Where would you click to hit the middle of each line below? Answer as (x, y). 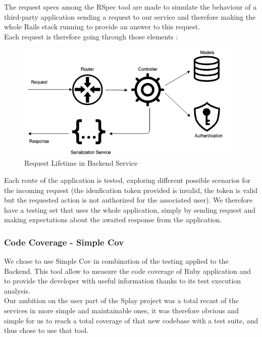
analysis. (17, 290)
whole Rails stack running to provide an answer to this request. (102, 27)
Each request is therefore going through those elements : (91, 36)
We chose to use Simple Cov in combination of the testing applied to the (116, 261)
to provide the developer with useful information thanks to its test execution (123, 281)
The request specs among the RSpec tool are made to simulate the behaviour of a (130, 7)
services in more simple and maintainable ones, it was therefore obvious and (121, 310)
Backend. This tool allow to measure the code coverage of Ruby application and (128, 271)
